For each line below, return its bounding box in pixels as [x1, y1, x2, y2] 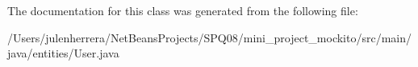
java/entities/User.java [7, 45, 119, 61]
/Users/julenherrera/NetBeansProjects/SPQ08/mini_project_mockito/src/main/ [7, 29, 412, 45]
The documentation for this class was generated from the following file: [7, 2, 358, 18]
